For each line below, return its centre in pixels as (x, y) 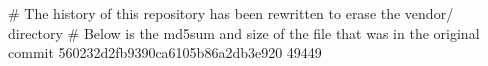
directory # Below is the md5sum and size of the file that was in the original (244, 32)
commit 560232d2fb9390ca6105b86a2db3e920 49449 (165, 52)
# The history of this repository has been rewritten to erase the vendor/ (231, 13)
